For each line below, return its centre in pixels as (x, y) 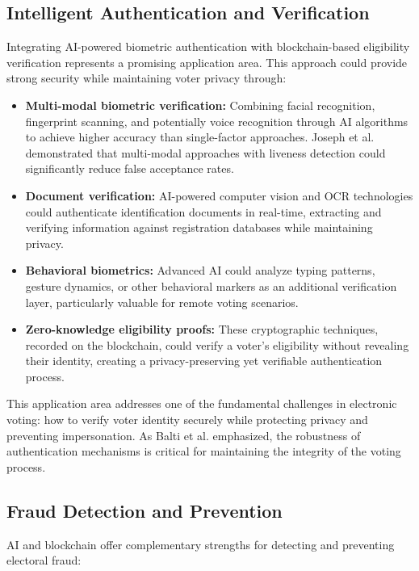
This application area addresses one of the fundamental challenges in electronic (202, 403)
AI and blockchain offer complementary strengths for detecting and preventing (201, 544)
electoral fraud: (44, 560)
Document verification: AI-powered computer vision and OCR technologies (219, 195)
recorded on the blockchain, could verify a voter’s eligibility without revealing (217, 344)
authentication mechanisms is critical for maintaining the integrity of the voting (204, 451)
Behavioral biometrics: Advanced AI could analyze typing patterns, (200, 270)
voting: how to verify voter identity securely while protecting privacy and (187, 420)
